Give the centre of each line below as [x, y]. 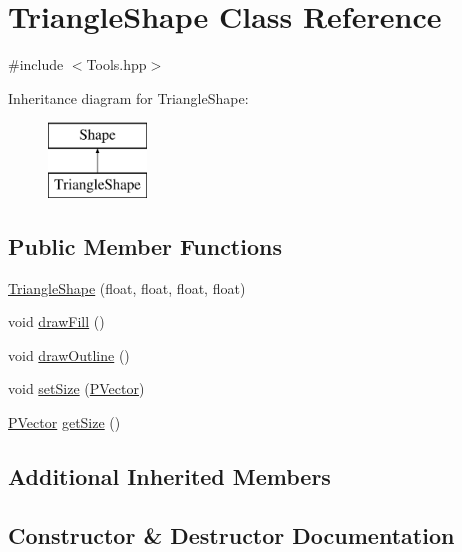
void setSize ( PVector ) [76, 388]
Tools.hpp [116, 64]
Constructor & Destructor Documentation [231, 534]
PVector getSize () [64, 422]
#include [36, 64]
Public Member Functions [145, 245]
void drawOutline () [69, 354]
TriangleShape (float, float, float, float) [127, 287]
